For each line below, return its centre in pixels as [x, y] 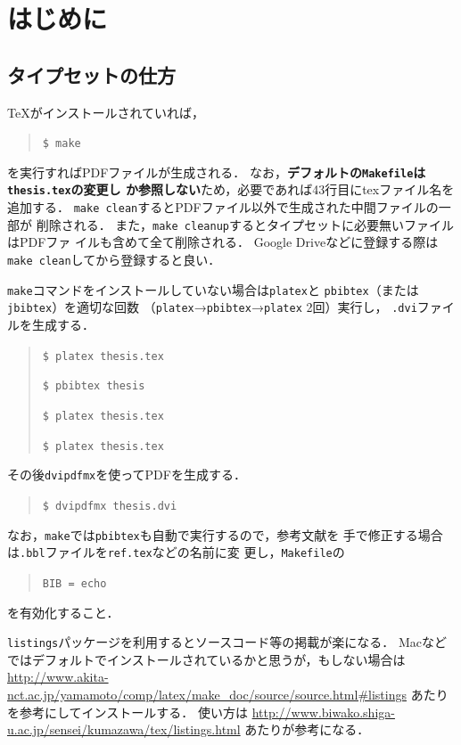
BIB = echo [74, 583]
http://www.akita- [58, 677]
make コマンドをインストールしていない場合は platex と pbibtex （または [213, 289]
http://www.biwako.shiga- [323, 712]
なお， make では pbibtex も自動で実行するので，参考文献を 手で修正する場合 [225, 534]
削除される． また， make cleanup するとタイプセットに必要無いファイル [245, 224]
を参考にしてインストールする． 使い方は [128, 712]
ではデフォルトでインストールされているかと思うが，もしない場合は [206, 659]
